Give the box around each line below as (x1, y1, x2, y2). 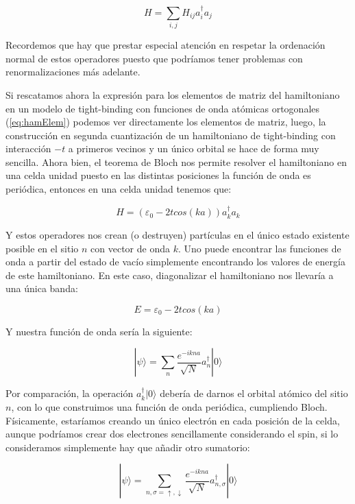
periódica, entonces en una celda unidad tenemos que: (5, 182, 232, 196)
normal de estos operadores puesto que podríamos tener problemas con (5, 51, 303, 65)
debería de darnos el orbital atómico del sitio (160, 386, 348, 400)
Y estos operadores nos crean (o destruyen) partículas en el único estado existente (5, 227, 350, 241)
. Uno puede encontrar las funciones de (177, 241, 341, 255)
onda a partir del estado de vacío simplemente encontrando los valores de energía (5, 254, 345, 269)
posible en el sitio (5, 241, 79, 255)
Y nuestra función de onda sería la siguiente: (5, 324, 193, 338)
